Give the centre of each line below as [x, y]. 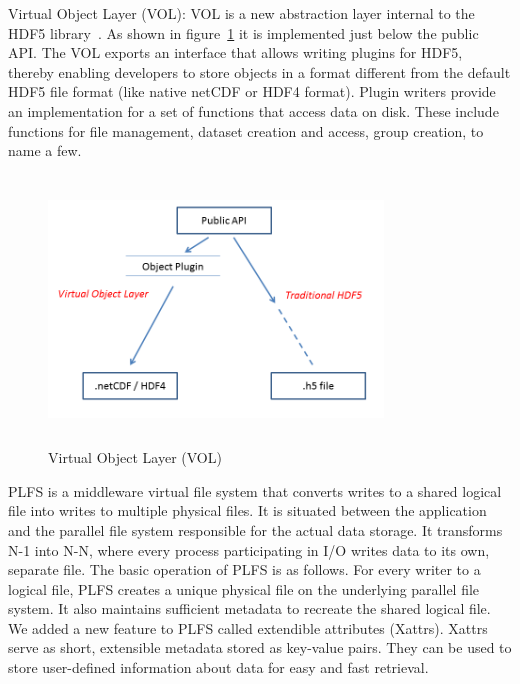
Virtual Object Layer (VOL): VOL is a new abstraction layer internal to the [241, 13]
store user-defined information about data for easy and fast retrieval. [218, 667]
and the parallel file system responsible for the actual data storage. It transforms [255, 529]
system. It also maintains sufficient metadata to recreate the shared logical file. [249, 608]
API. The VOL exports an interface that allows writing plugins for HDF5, [235, 52]
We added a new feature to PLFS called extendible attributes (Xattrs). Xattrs [248, 627]
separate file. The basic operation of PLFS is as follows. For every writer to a [244, 569]
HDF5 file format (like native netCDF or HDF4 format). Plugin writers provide [252, 91]
